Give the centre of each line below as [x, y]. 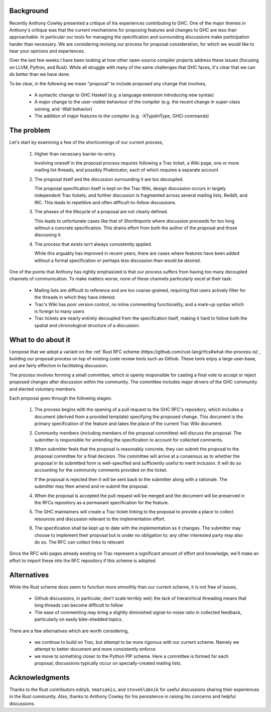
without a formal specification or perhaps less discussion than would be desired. [118, 260]
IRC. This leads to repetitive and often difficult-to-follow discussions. [105, 202]
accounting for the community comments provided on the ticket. [101, 470]
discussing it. [48, 235]
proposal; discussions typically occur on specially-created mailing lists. [108, 663]
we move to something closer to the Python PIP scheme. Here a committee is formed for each [131, 656]
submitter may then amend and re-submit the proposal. [92, 486]
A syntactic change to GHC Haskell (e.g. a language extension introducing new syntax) [124, 95]
